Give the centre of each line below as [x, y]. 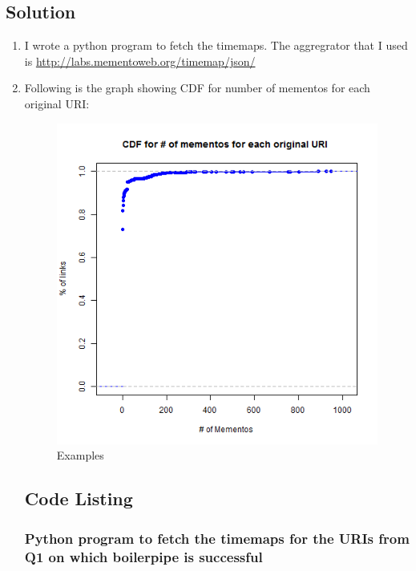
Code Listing [79, 498]
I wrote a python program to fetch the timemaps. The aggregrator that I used [216, 45]
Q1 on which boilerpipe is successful [143, 556]
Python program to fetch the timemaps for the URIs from [217, 538]
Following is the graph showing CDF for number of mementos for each [197, 88]
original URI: [57, 103]
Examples [80, 455]
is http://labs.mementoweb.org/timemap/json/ [140, 61]
